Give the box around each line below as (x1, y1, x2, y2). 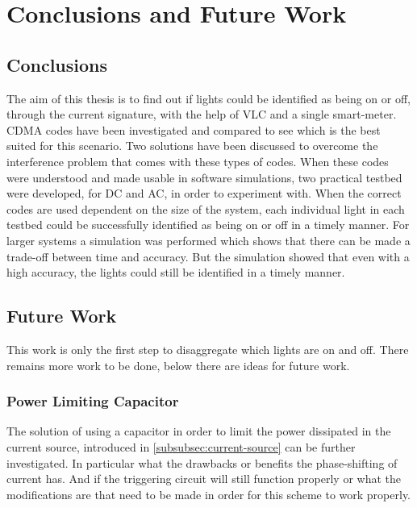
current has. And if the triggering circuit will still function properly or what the (6, 470, 401, 487)
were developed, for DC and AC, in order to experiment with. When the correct (6, 185, 402, 202)
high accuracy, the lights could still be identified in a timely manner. (6, 264, 345, 281)
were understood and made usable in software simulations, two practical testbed (6, 169, 402, 185)
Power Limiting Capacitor (6, 391, 179, 411)
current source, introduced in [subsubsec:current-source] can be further (6, 438, 356, 455)
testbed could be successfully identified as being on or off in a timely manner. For (6, 216, 410, 233)
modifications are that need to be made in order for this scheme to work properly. (6, 485, 411, 502)
